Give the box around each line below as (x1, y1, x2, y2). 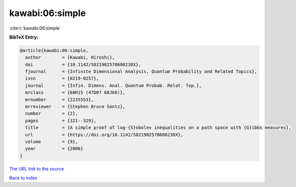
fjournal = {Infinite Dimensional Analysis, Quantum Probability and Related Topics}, (25, 69, 257, 75)
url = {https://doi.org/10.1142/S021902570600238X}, (25, 132, 183, 137)
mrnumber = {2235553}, (25, 97, 94, 102)
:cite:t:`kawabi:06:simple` (9, 25, 61, 31)
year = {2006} (25, 146, 83, 151)
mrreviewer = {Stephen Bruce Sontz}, (25, 104, 125, 110)
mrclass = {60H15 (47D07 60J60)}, (25, 90, 125, 95)
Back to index (9, 175, 37, 181)
